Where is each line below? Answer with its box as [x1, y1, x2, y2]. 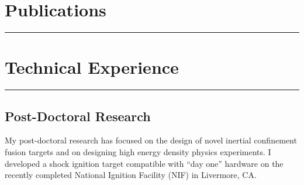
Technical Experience [5, 55, 179, 79]
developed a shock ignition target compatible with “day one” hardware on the [5, 157, 284, 169]
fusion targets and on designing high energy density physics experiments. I [5, 146, 271, 158]
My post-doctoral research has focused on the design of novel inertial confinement [5, 134, 297, 146]
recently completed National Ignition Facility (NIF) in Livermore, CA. [5, 169, 257, 181]
